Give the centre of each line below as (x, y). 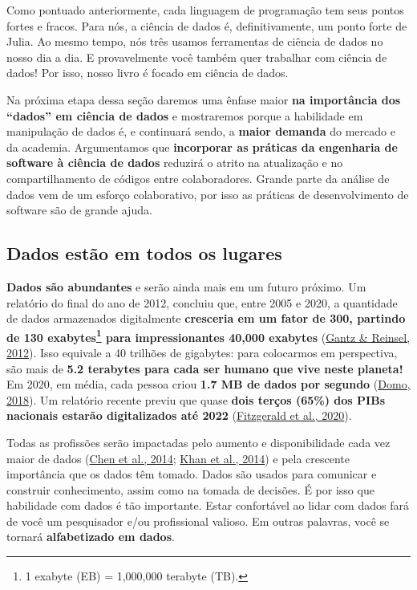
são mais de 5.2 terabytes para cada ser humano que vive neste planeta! (205, 368)
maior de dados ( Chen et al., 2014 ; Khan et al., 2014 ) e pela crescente (178, 458)
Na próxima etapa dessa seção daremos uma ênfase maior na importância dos (204, 99)
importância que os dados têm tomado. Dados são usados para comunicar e (192, 474)
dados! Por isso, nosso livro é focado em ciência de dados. (148, 73)
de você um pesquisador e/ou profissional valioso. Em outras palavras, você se (198, 521)
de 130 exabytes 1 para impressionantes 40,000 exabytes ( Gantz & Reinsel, (208, 336)
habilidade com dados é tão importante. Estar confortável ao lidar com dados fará (208, 505)
